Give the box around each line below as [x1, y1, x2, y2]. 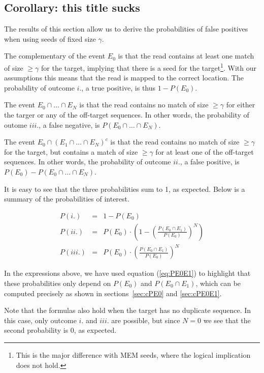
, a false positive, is [180, 156, 240, 167]
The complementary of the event [4, 50, 106, 61]
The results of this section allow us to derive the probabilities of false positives [4, 23, 248, 34]
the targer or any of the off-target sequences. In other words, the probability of [4, 109, 249, 120]
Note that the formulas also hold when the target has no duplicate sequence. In [4, 305, 251, 315]
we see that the [203, 314, 251, 325]
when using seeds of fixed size [4, 33, 96, 44]
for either [226, 99, 255, 110]
